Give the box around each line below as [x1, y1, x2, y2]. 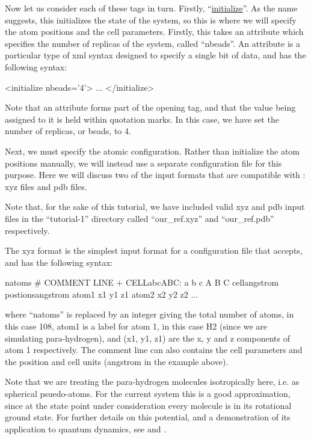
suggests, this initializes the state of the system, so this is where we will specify [5, 13, 297, 26]
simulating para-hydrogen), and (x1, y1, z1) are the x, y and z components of [5, 331, 290, 344]
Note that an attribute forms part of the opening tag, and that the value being [5, 101, 296, 114]
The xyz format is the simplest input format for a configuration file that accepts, [5, 244, 303, 257]
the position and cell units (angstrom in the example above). [5, 355, 229, 367]
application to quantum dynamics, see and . [5, 422, 167, 435]
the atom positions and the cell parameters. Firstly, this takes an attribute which [5, 25, 304, 38]
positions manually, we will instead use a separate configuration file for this [5, 156, 282, 169]
